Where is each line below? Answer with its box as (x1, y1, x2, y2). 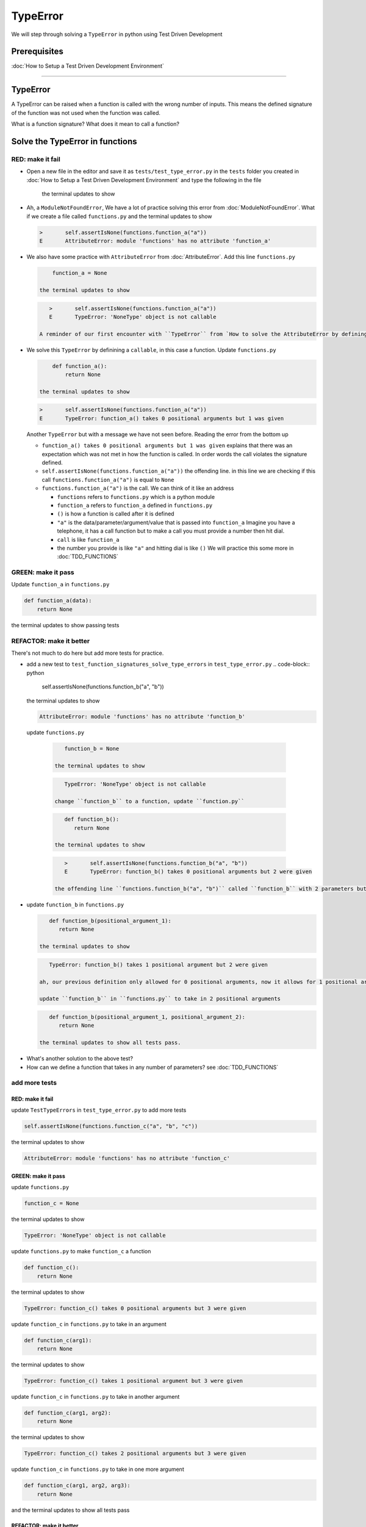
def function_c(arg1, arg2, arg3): (24, 1482, 131, 1489)
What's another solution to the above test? (26, 1055, 134, 1062)
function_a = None (52, 269, 107, 277)
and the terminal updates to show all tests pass (11, 1506, 130, 1514)
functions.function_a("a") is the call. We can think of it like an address (41, 484, 234, 492)
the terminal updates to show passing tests (11, 621, 120, 629)
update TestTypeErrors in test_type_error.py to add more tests (11, 1106, 187, 1114)
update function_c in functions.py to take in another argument (11, 1393, 180, 1400)
